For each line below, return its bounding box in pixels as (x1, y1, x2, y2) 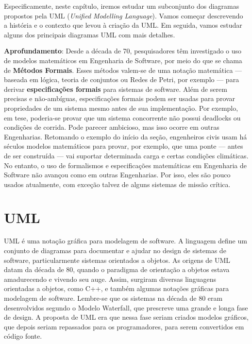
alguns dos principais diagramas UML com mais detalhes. (4, 29, 175, 39)
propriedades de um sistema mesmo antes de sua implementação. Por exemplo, (4, 103, 238, 113)
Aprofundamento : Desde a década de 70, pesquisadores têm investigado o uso (4, 46, 242, 56)
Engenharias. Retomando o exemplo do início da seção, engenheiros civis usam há (4, 131, 247, 141)
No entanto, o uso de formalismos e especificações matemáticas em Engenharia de (4, 160, 247, 170)
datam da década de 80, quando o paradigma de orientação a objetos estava (4, 264, 230, 275)
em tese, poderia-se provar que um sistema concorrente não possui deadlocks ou (4, 112, 241, 122)
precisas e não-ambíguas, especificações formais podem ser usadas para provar (4, 93, 235, 103)
